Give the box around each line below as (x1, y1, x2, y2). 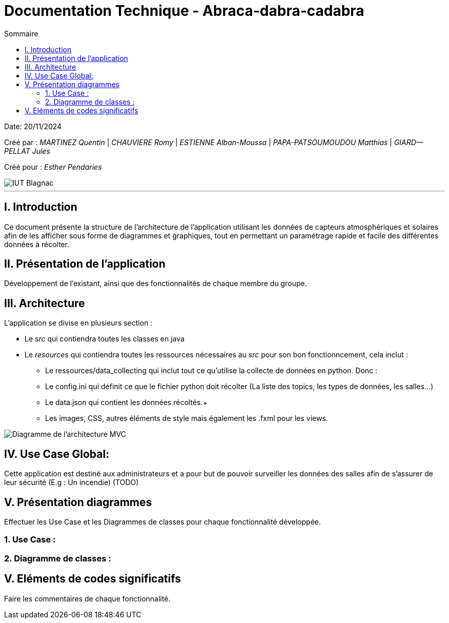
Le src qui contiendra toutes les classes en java (25, 334, 185, 344)
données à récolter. (4, 239, 70, 249)
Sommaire (4, 29, 38, 38)
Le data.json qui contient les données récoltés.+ (45, 398, 208, 407)
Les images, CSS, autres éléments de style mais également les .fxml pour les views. (45, 414, 328, 423)
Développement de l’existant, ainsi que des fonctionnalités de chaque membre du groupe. (4, 279, 307, 288)
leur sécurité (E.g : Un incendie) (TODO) (4, 478, 139, 487)
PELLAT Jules (4, 146, 50, 155)
